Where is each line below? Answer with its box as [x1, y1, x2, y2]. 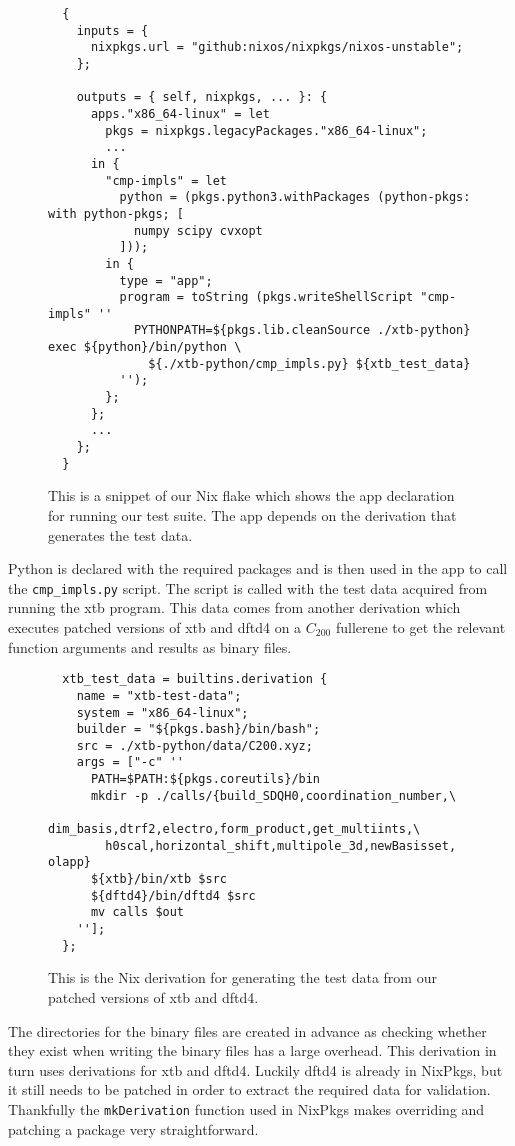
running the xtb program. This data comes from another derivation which [8, 597, 461, 618]
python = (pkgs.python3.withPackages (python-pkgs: [119, 190, 471, 205]
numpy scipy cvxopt [133, 223, 263, 238]
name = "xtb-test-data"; [76, 688, 242, 703]
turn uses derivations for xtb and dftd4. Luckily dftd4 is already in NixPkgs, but [8, 1059, 503, 1080]
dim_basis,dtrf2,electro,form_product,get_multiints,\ [48, 822, 421, 837]
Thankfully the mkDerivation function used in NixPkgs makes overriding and [8, 1098, 485, 1119]
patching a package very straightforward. [8, 1118, 259, 1139]
